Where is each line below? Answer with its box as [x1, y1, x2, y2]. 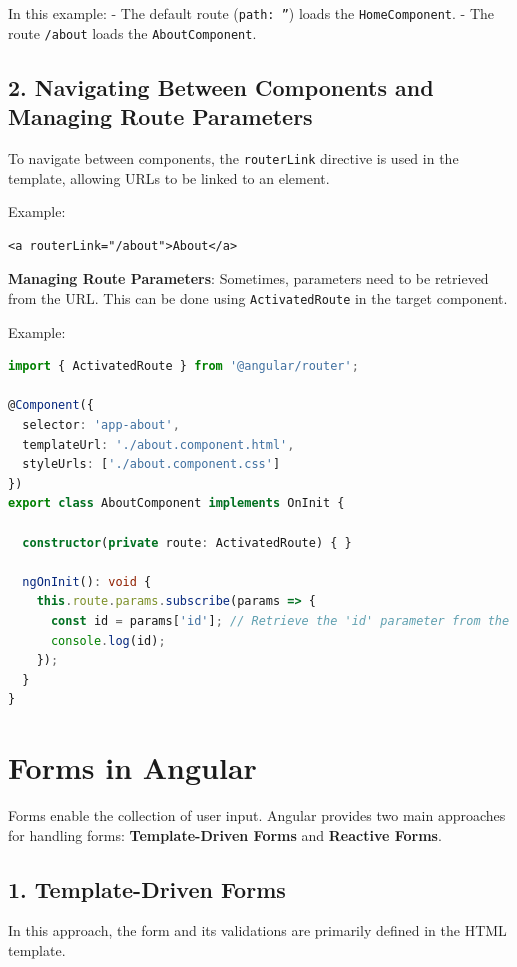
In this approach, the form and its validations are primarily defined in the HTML [8, 920, 507, 941]
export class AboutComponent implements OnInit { [8, 496, 345, 511]
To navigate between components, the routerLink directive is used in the [8, 147, 459, 168]
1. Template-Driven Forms [8, 873, 286, 904]
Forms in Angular [8, 747, 257, 788]
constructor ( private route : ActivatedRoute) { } [22, 535, 352, 550]
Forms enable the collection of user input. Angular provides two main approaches [8, 805, 506, 825]
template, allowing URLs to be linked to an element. [8, 167, 330, 188]
